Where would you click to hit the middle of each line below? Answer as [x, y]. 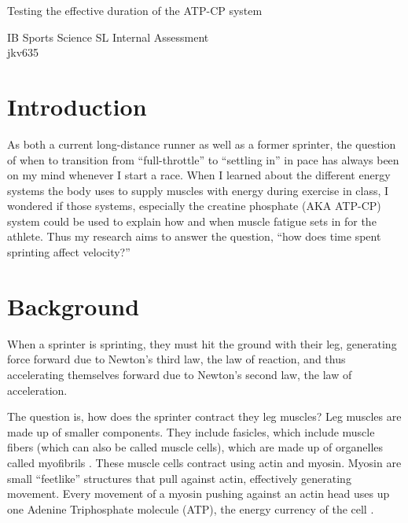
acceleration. [37, 390]
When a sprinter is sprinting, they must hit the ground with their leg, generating [202, 343]
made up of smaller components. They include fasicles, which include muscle [191, 431]
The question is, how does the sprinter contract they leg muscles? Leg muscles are [204, 416]
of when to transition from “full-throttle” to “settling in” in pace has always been [203, 159]
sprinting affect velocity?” [69, 252]
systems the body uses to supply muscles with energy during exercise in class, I [198, 190]
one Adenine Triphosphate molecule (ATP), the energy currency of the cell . [191, 508]
